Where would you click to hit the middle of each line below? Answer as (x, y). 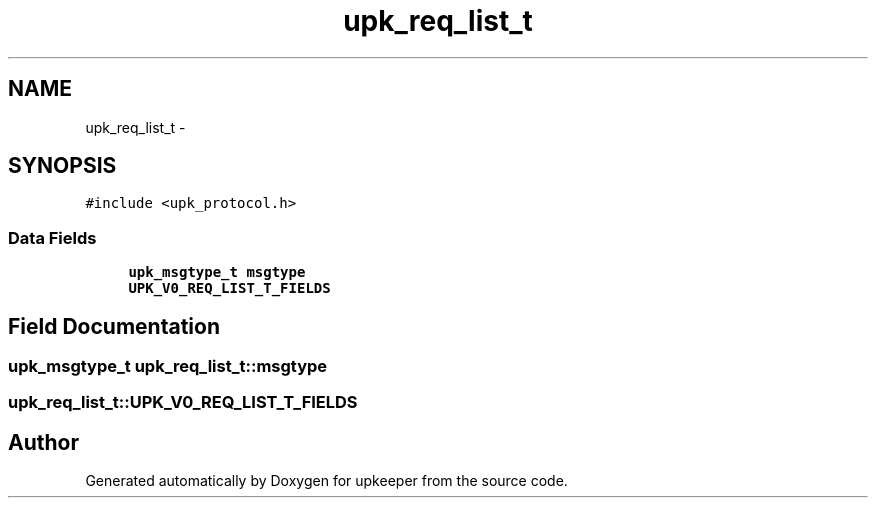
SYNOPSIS (62, 166)
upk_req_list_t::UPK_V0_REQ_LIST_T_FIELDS (183, 402)
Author (43, 442)
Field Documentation (114, 326)
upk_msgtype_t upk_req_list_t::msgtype (168, 366)
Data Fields (52, 237)
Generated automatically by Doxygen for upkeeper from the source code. (326, 481)
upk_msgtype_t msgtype (217, 272)
